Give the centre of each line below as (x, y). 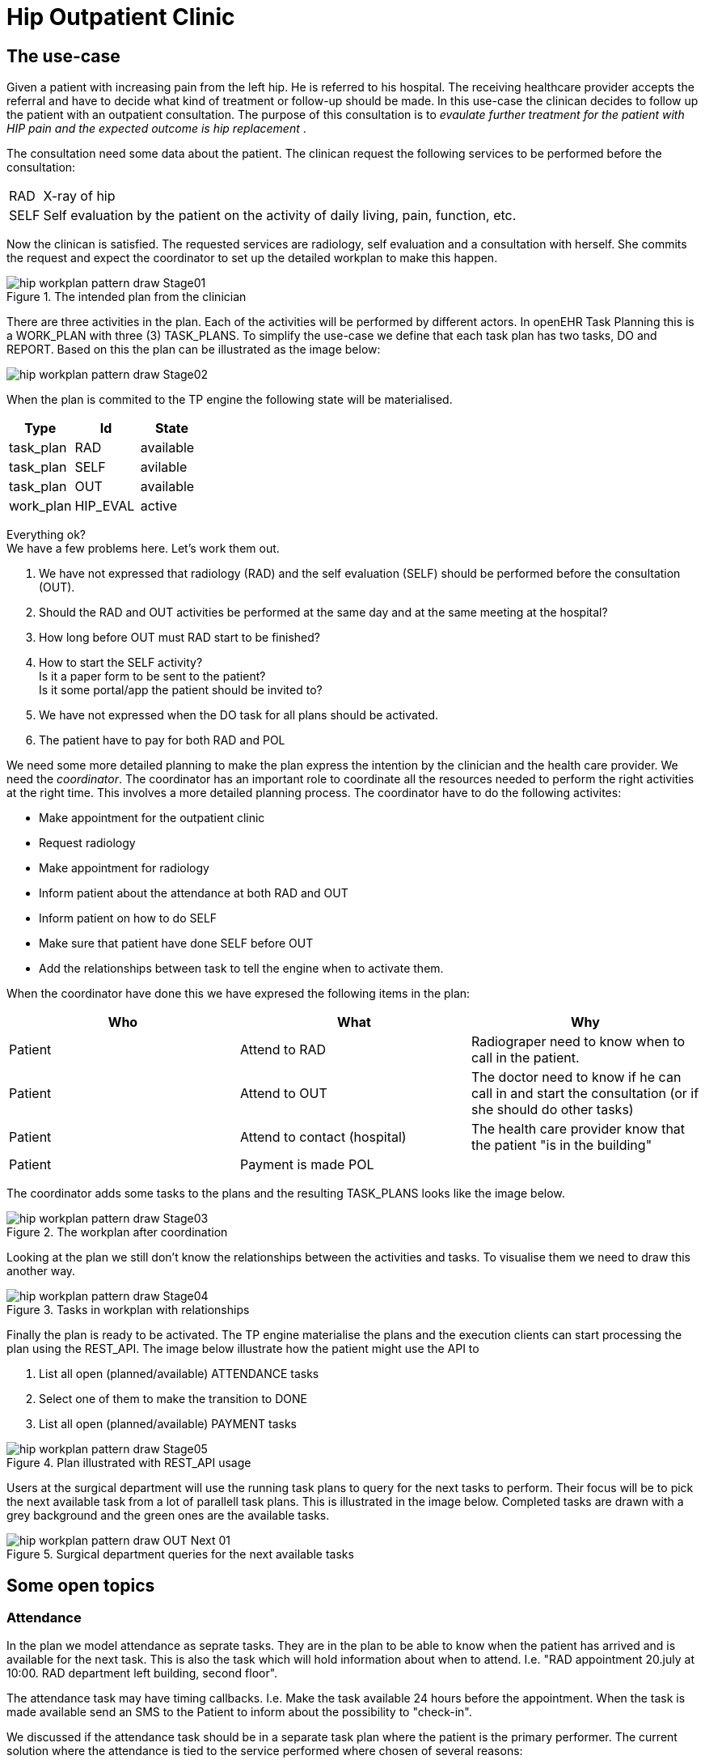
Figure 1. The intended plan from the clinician (127, 297)
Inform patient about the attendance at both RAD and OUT (194, 893)
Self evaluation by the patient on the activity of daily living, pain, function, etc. (280, 216)
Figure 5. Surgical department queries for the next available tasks (180, 1554)
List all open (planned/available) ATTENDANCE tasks (179, 1374)
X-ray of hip (79, 196)
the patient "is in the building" (561, 1145)
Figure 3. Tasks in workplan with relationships (128, 1310)
